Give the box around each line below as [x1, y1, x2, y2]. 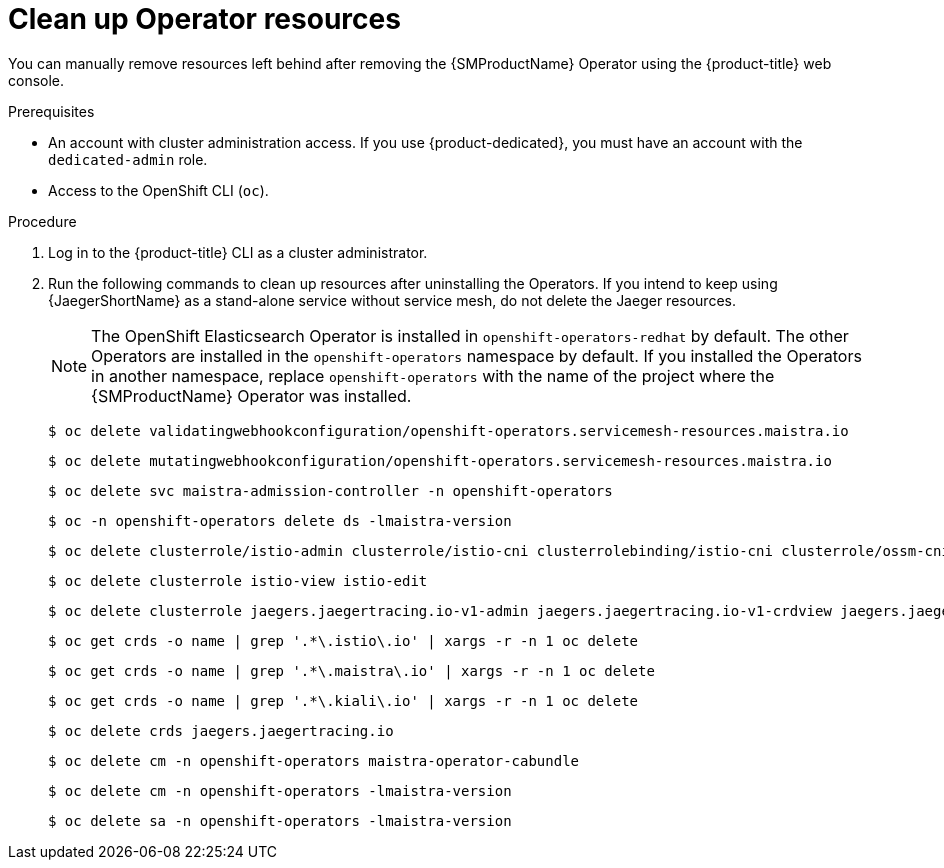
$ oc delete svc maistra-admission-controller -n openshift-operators [48, 482, 613, 499]
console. [8, 71, 65, 89]
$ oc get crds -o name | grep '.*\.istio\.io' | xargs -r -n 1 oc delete [48, 632, 639, 649]
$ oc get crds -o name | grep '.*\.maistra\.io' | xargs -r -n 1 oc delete [48, 662, 655, 679]
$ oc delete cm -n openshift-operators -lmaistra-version [48, 782, 512, 799]
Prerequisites [8, 102, 95, 120]
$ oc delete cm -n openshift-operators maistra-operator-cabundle [48, 752, 580, 769]
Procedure [8, 212, 77, 230]
